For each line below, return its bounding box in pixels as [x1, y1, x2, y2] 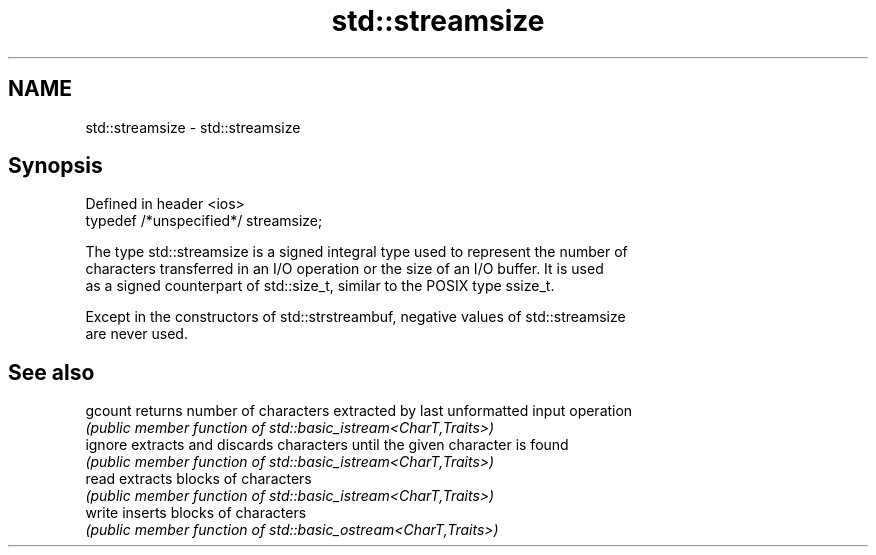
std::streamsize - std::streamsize [85, 118, 301, 136]
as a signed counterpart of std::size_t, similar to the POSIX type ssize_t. [85, 277, 555, 295]
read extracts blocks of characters [85, 470, 312, 488]
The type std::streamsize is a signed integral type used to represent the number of [85, 243, 628, 261]
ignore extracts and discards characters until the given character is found [85, 436, 569, 454]
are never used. [85, 325, 188, 343]
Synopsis [8, 153, 103, 179]
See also [8, 359, 95, 385]
